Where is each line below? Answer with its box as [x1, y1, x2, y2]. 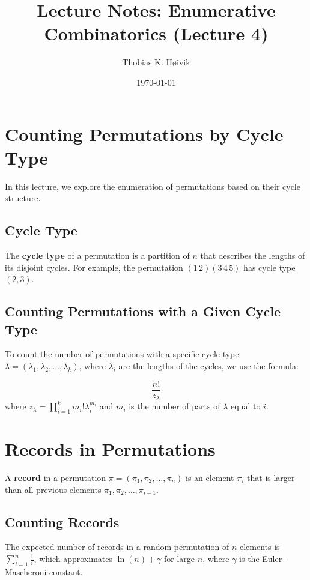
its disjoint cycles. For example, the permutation [5, 261, 183, 273]
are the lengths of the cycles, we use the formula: [118, 359, 299, 372]
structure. [5, 192, 41, 204]
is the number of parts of [129, 400, 220, 412]
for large [164, 552, 195, 564]
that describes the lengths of [200, 249, 305, 262]
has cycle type [243, 261, 296, 273]
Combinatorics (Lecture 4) [44, 21, 269, 46]
